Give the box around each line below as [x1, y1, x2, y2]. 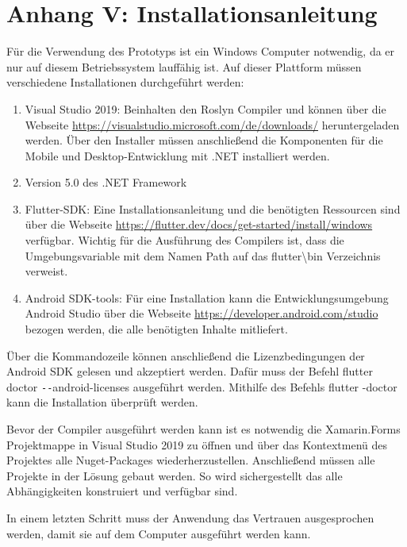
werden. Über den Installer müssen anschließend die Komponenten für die [25, 132, 383, 148]
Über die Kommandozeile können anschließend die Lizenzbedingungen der [6, 347, 365, 364]
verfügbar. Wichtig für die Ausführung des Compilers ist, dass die [25, 232, 344, 248]
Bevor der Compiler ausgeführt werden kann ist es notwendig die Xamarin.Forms [6, 421, 401, 437]
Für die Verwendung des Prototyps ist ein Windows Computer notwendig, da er [6, 43, 395, 60]
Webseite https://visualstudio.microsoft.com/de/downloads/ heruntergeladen [25, 116, 400, 133]
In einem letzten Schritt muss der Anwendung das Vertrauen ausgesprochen [6, 510, 374, 526]
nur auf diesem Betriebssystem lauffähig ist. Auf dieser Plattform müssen [6, 58, 362, 75]
